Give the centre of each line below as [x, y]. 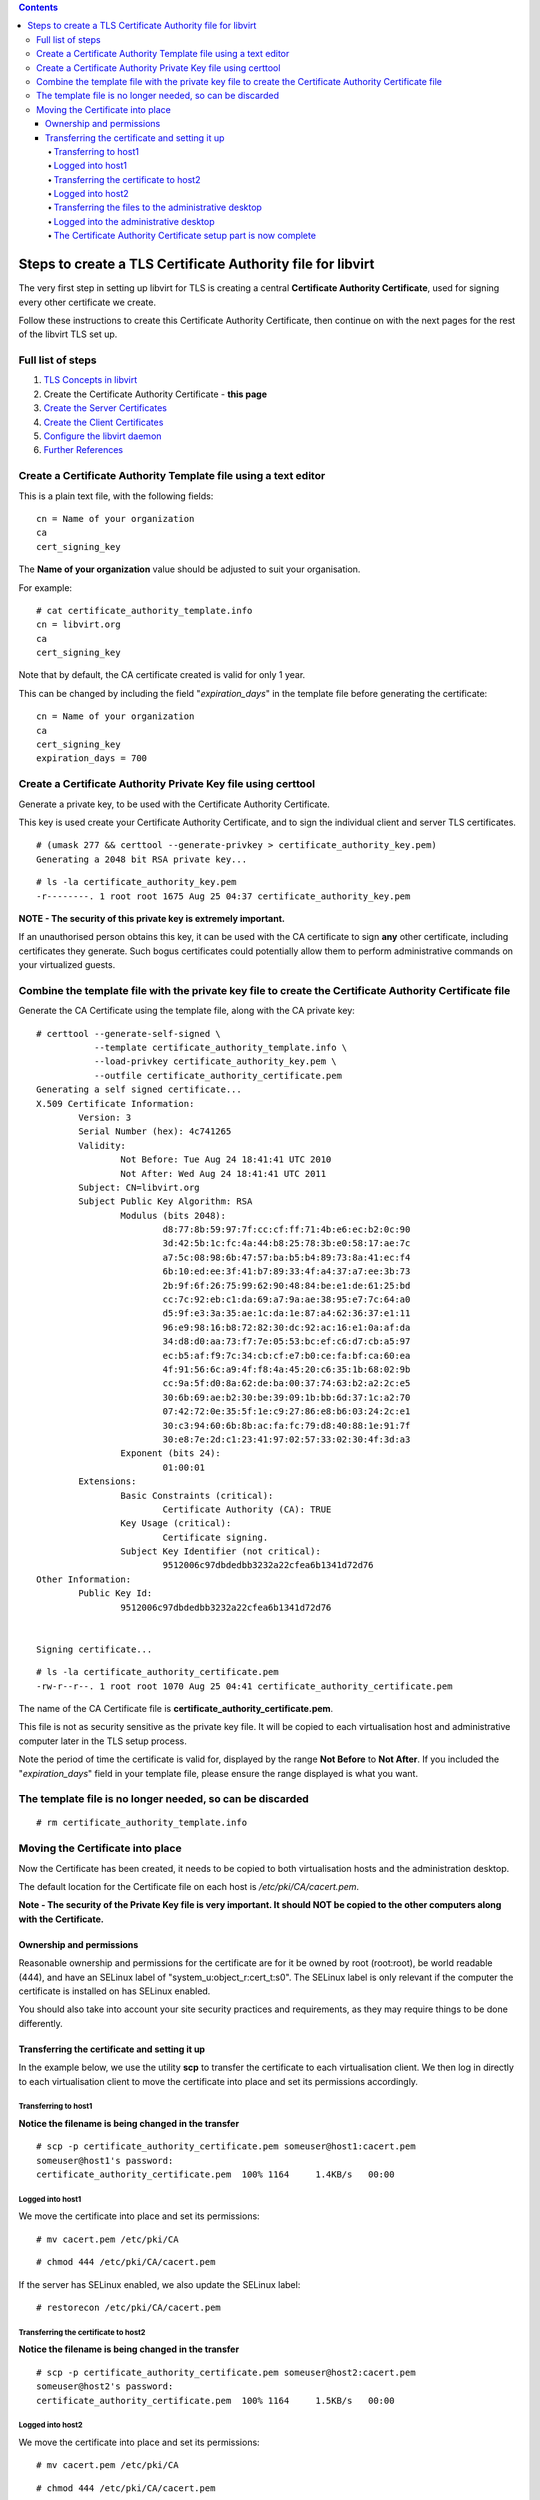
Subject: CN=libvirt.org [139, 1187]
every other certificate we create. [87, 302]
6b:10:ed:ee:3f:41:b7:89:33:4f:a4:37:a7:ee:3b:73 [286, 1271]
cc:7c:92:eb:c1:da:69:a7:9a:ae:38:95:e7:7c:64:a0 [286, 1299]
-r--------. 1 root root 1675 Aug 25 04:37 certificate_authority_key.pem [223, 896]
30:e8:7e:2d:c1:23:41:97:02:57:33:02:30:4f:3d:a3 [286, 1439]
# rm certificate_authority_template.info [142, 1823]
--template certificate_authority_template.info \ [220, 1047]
